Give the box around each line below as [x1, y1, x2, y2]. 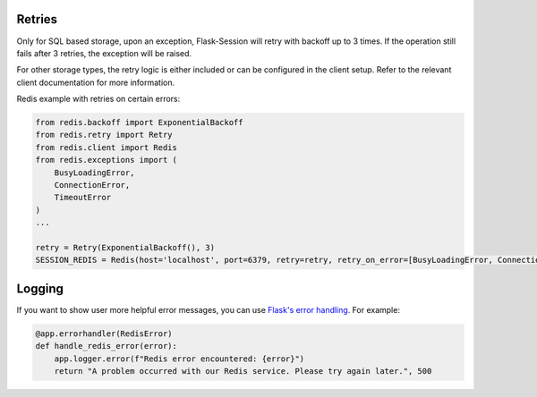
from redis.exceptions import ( [35, 155, 178, 165]
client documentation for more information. [16, 77, 175, 88]
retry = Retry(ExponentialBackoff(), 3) [35, 242, 215, 252]
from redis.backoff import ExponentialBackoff [35, 117, 243, 128]
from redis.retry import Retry [35, 130, 174, 140]
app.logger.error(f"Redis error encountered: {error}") [54, 353, 305, 364]
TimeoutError [54, 192, 112, 203]
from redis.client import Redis [35, 142, 178, 152]
